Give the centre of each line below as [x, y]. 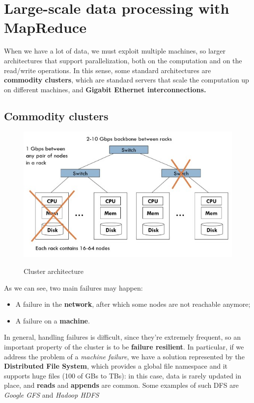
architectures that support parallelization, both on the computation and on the [123, 60]
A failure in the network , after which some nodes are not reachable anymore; [133, 304]
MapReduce [45, 27]
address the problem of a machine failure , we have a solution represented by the [124, 356]
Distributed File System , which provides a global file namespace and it [116, 366]
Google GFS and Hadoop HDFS [52, 394]
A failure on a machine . [53, 320]
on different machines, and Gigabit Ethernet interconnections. [105, 89]
